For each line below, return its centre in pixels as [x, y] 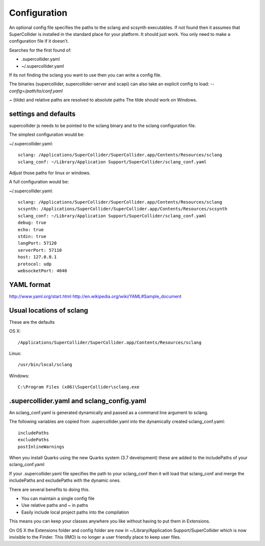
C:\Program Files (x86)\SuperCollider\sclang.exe [79, 387]
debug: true [32, 223]
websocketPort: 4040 [42, 271]
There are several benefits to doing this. [50, 489]
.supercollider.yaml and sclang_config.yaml [78, 401]
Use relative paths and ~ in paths [55, 505]
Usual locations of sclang [49, 310]
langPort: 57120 [37, 243]
